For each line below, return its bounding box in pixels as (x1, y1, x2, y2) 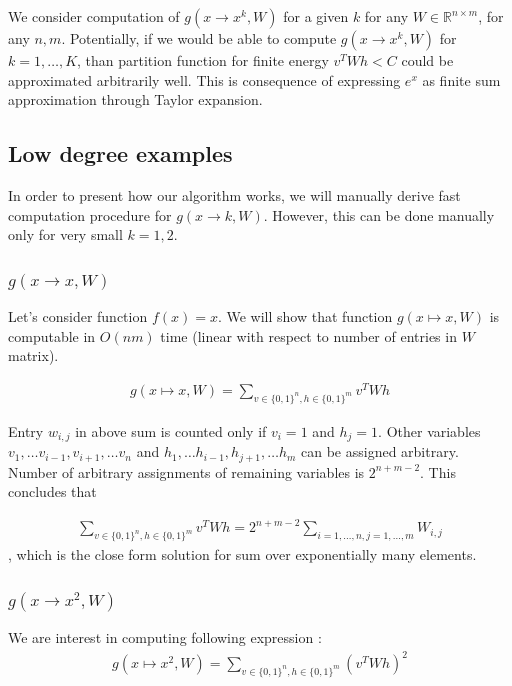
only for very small (8, 224, 123, 245)
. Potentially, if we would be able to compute (61, 28, 337, 48)
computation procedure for (8, 204, 172, 225)
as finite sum (422, 69, 501, 90)
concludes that (8, 481, 97, 502)
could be (401, 50, 454, 70)
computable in (8, 325, 96, 346)
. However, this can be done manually (263, 204, 495, 225)
